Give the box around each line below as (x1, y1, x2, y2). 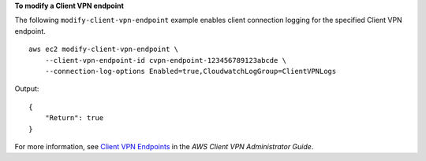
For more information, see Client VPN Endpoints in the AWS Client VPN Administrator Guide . (14, 141, 314, 151)
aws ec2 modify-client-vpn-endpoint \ (28, 45, 179, 54)
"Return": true (44, 114, 104, 123)
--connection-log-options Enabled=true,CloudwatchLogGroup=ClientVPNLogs (44, 67, 337, 75)
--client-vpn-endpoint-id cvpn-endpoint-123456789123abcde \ (44, 56, 287, 64)
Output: (14, 84, 39, 93)
